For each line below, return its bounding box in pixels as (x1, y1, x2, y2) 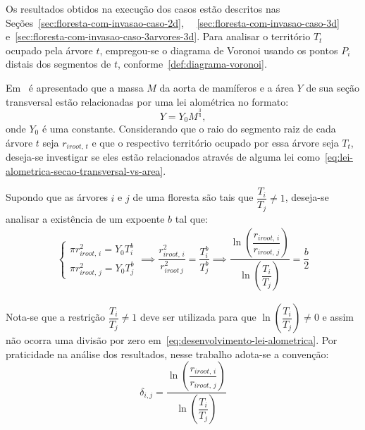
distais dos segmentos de (6, 56, 111, 71)
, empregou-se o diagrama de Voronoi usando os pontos (99, 42, 338, 57)
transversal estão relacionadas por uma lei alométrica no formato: (6, 94, 289, 109)
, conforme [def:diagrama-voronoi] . (118, 56, 267, 71)
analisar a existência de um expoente (6, 211, 165, 226)
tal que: (175, 211, 208, 226)
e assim (322, 309, 354, 324)
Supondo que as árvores (6, 190, 108, 204)
